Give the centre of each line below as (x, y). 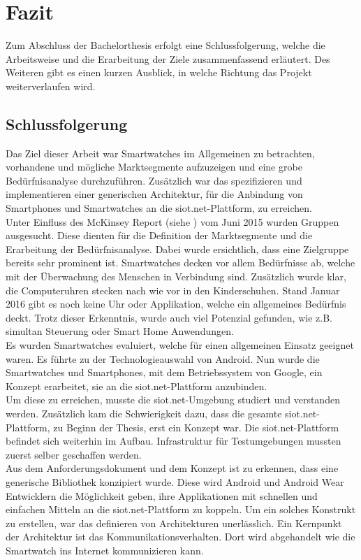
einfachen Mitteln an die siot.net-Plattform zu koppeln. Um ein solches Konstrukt (181, 509)
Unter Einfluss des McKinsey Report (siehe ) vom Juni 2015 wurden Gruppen (172, 221)
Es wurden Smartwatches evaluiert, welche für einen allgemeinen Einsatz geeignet (180, 345)
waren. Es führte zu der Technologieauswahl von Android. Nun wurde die (163, 358)
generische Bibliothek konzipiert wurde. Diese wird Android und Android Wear (175, 481)
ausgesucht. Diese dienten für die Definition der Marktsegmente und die (159, 235)
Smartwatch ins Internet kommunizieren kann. (105, 550)
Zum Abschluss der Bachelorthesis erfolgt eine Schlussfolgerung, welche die (165, 45)
